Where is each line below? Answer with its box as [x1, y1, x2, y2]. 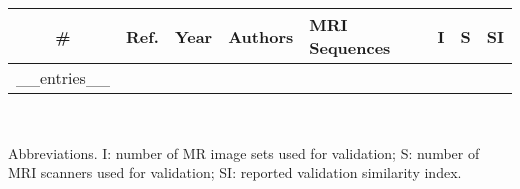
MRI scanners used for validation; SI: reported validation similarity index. [8, 162, 462, 183]
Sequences [309, 36, 391, 59]
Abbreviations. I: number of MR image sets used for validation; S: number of [8, 142, 480, 163]
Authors [228, 24, 294, 48]
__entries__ [16, 66, 110, 89]
